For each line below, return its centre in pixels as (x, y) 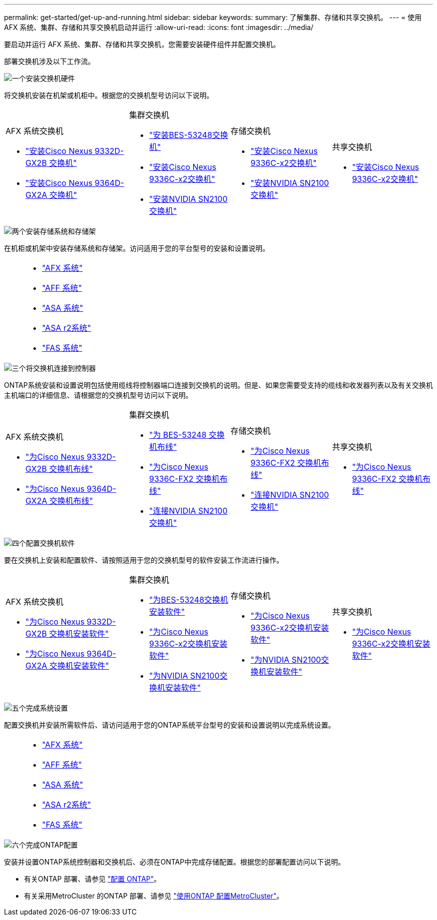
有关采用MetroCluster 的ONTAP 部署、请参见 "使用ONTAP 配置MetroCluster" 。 (154, 896)
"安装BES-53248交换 (189, 135)
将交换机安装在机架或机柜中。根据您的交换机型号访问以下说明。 (109, 95)
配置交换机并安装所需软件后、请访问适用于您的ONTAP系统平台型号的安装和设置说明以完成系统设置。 (170, 725)
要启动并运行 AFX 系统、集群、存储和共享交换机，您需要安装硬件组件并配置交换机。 (142, 44)
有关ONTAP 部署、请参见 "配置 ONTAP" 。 (93, 879)
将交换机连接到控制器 (61, 368)
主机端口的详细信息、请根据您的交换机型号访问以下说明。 (98, 395)
